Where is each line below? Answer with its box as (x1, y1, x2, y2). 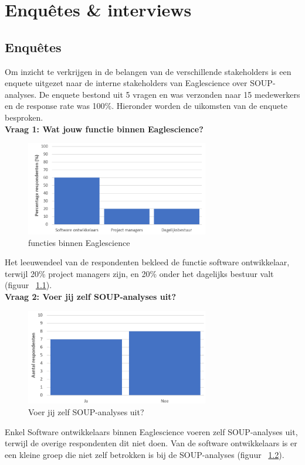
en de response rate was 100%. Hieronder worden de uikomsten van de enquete (5, 100, 287, 112)
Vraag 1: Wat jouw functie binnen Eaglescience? (5, 122, 204, 135)
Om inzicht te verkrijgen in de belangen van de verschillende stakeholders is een (5, 65, 292, 77)
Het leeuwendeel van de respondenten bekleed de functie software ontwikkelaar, (5, 256, 290, 268)
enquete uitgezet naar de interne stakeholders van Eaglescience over (5, 77, 248, 89)
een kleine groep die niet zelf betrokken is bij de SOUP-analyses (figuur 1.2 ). (5, 448, 284, 460)
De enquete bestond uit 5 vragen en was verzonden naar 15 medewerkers (39, 88, 300, 100)
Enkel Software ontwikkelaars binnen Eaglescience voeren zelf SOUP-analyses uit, (5, 425, 298, 437)
